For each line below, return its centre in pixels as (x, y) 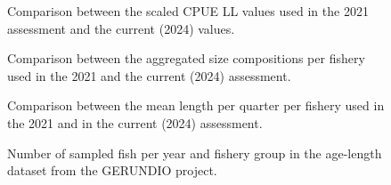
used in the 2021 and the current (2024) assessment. (149, 75)
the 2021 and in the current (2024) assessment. (135, 122)
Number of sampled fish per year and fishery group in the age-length (195, 153)
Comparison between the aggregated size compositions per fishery (186, 58)
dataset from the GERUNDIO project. (112, 170)
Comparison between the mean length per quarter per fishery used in (196, 105)
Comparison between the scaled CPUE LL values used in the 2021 (188, 11)
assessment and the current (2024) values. (121, 28)
